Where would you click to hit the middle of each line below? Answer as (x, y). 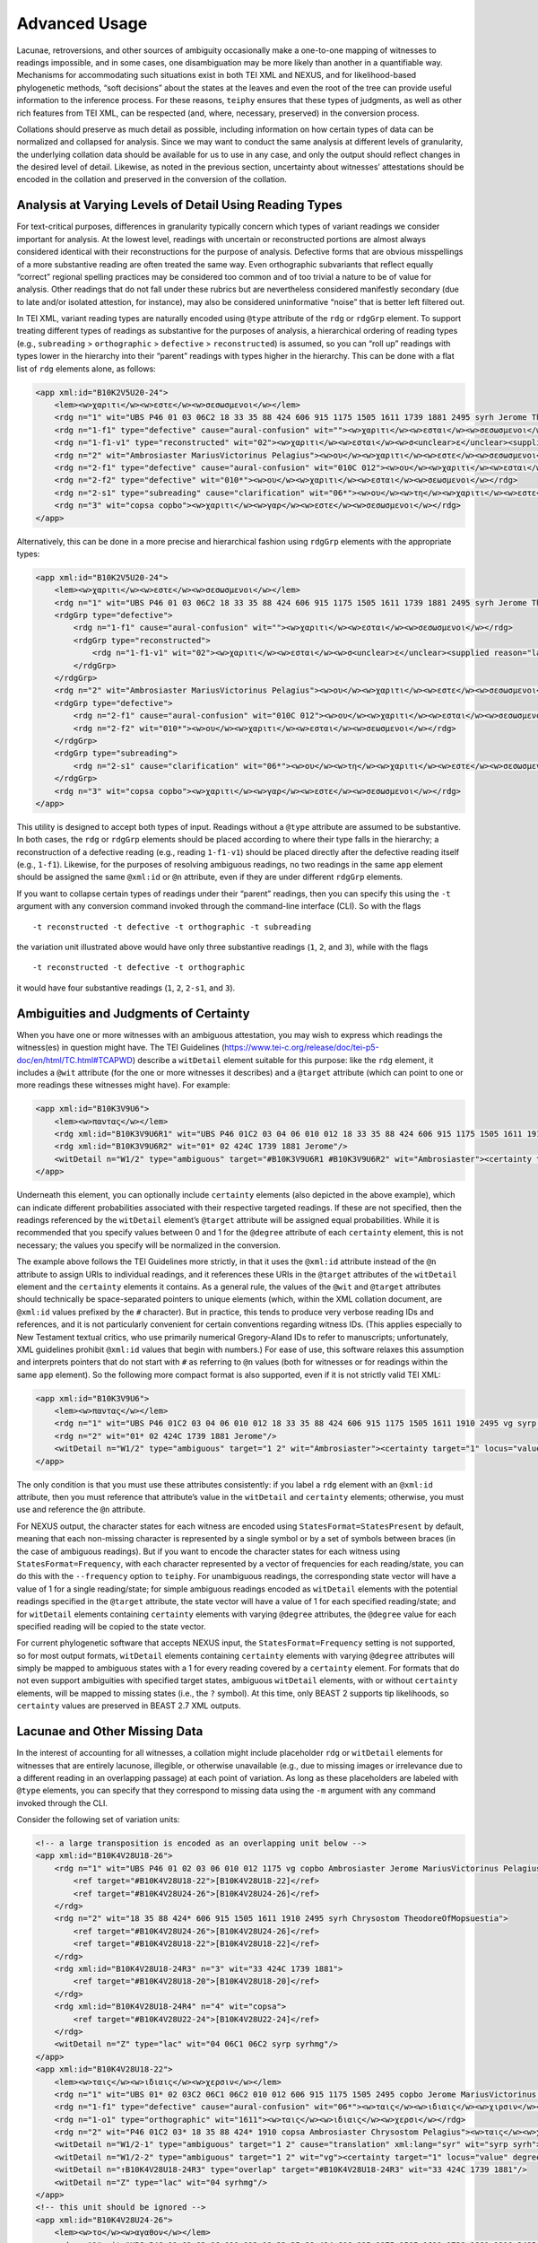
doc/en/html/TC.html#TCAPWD (75, 1060)
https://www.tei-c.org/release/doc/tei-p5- (302, 1047)
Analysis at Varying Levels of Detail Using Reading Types (179, 205)
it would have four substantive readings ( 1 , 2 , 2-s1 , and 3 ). (126, 988)
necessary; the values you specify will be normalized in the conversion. (149, 1245)
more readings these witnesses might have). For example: (123, 1085)
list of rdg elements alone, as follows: (86, 369)
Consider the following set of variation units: (98, 1820)
